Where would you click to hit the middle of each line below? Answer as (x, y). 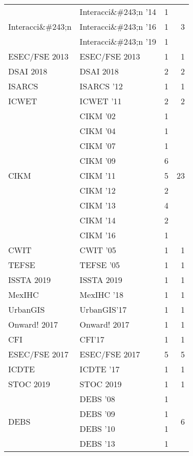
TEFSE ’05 (100, 265)
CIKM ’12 (98, 190)
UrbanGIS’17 (103, 309)
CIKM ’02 (98, 116)
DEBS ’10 (97, 429)
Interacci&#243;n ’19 (118, 41)
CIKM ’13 (98, 205)
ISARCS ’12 (101, 86)
